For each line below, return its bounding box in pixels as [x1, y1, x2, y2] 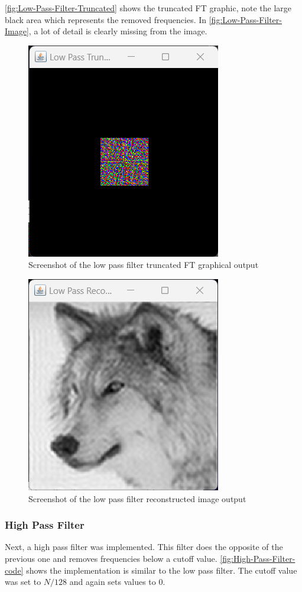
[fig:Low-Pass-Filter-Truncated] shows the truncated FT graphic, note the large [5, 2, 292, 14]
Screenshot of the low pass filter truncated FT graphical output [28, 258, 259, 271]
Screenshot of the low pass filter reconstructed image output [28, 492, 246, 504]
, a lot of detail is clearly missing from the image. [28, 25, 207, 37]
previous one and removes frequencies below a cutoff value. [5, 552, 217, 564]
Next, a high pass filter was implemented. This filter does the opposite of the [5, 541, 283, 553]
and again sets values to [69, 575, 156, 588]
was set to [5, 575, 41, 588]
